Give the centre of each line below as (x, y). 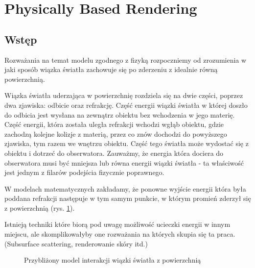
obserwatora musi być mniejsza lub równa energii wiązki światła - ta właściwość (124, 162)
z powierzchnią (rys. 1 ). (40, 207)
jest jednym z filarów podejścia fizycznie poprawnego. (84, 172)
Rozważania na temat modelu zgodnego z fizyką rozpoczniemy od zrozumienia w (126, 60)
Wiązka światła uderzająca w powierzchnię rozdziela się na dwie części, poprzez (124, 95)
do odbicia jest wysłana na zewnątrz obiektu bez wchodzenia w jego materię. (120, 114)
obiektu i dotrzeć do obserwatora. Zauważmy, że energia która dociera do (114, 153)
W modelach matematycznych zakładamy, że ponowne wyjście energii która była (125, 188)
